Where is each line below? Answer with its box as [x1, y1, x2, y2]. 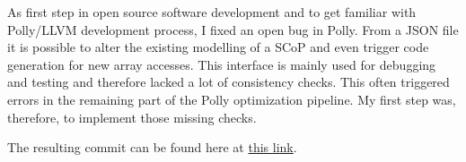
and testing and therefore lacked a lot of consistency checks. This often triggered [7, 72, 450, 91]
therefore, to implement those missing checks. [7, 107, 257, 126]
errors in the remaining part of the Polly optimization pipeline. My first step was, [7, 90, 456, 108]
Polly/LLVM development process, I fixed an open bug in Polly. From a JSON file [7, 20, 459, 38]
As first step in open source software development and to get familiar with [7, 3, 417, 21]
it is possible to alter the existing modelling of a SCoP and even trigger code [7, 38, 429, 56]
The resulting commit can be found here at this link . [7, 138, 297, 157]
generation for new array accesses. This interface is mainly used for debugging [7, 55, 436, 73]
